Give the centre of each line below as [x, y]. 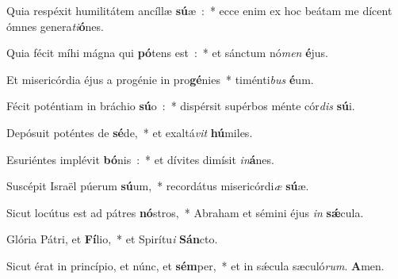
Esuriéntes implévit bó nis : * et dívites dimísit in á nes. [140, 159]
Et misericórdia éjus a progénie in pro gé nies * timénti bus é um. [160, 79]
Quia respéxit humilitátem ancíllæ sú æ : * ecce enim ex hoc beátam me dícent [199, 10]
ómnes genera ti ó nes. [55, 26]
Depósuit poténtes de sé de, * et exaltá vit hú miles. [130, 132]
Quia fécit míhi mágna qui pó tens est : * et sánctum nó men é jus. [167, 53]
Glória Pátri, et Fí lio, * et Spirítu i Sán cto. [112, 239]
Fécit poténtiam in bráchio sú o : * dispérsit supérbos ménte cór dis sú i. [181, 106]
